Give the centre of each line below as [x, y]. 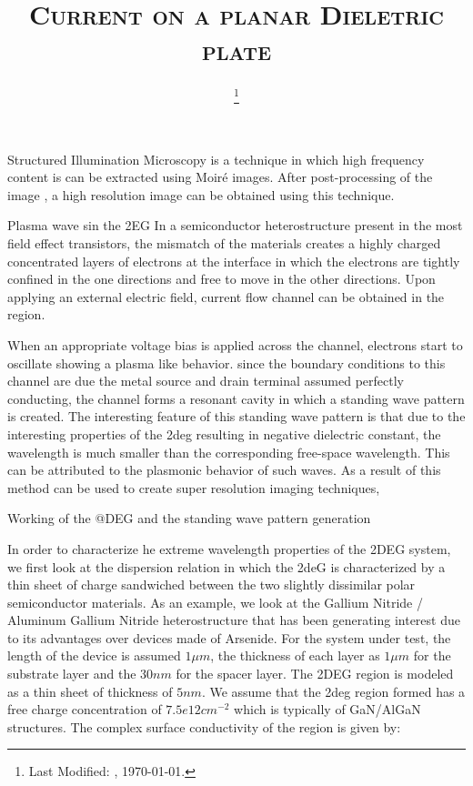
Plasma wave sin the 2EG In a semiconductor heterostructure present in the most [235, 225]
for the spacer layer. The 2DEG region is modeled [315, 674]
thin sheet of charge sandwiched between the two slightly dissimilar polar [211, 584]
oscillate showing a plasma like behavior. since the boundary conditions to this [226, 363]
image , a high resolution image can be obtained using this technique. [201, 194]
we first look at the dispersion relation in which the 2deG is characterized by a [226, 566]
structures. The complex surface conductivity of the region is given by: [204, 726]
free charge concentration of [85, 709]
